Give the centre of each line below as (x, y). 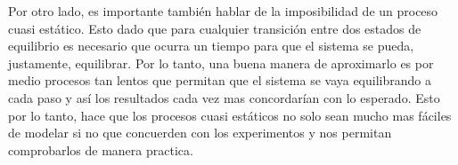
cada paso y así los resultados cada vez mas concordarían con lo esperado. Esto (224, 97)
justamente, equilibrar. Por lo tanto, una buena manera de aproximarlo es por (221, 63)
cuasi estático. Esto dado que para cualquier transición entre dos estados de (215, 28)
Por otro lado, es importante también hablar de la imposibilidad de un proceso (223, 11)
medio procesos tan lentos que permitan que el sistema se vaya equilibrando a (220, 80)
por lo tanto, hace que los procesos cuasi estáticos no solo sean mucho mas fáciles (230, 115)
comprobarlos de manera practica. (101, 149)
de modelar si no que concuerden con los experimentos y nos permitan (200, 133)
